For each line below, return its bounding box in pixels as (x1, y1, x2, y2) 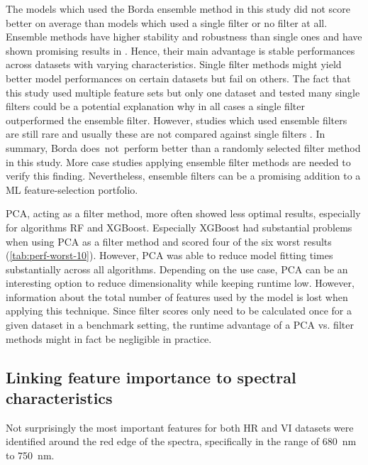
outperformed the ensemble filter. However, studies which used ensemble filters (6, 112, 347, 127)
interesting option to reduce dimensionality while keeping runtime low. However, (6, 275, 355, 290)
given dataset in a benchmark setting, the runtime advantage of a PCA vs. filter (6, 317, 354, 332)
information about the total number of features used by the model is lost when (6, 289, 348, 304)
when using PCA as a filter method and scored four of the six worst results (6, 234, 332, 248)
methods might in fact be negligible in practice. (6, 331, 212, 346)
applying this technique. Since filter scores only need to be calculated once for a (6, 303, 352, 318)
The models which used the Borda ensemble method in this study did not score (6, 1, 351, 16)
